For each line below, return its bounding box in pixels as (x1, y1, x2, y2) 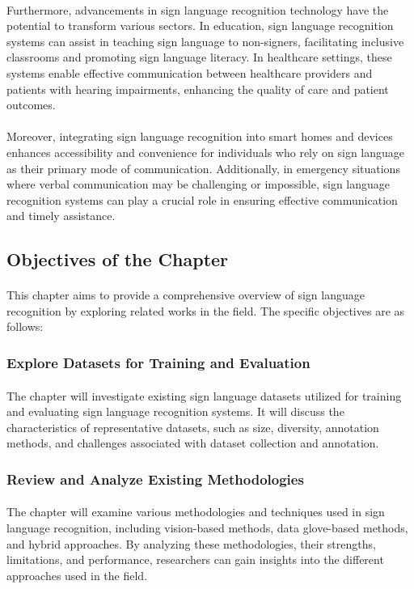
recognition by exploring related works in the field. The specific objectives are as (6, 302, 405, 319)
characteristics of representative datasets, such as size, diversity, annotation (6, 418, 379, 435)
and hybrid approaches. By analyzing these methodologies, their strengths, (6, 535, 376, 552)
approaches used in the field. (6, 566, 148, 583)
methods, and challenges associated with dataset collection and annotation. (6, 434, 379, 451)
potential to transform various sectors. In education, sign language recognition (6, 17, 394, 34)
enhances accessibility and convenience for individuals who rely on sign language (6, 143, 405, 160)
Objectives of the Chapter (6, 247, 229, 272)
